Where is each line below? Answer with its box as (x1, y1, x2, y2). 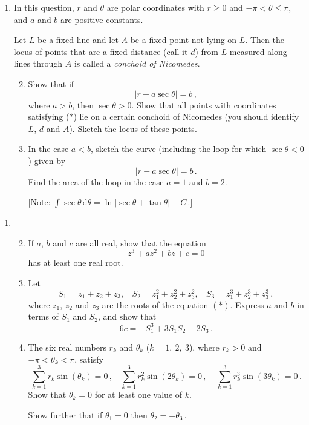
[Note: (28, 196, 51, 208)
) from (195, 45, 218, 58)
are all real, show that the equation (76, 236, 206, 249)
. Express (230, 298, 264, 311)
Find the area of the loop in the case (28, 175, 164, 188)
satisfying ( (28, 110, 70, 123)
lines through (13, 57, 63, 70)
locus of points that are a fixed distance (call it (13, 45, 188, 58)
